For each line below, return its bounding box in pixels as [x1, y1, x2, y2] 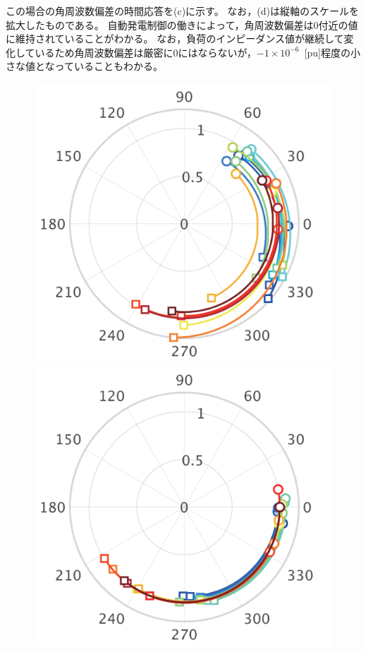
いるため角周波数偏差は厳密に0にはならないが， [35, 45, 257, 59]
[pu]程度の [304, 45, 350, 59]
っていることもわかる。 [54, 59, 163, 73]
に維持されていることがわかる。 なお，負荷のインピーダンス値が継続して [6, 31, 344, 46]
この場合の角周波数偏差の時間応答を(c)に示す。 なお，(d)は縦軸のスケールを [6, 4, 360, 18]
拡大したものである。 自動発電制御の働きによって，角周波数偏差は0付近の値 [6, 17, 358, 32]
